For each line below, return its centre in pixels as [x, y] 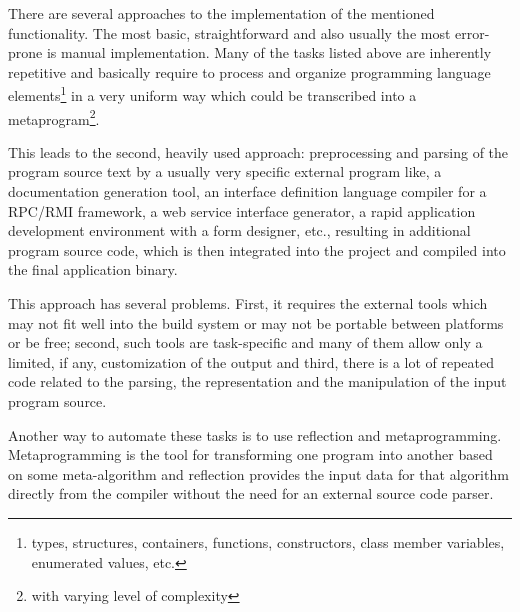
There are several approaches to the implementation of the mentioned [221, 13]
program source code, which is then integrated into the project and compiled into [257, 249]
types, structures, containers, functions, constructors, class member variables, [268, 541]
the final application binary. [93, 269]
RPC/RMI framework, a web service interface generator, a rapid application [242, 210]
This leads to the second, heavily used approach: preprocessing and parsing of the [258, 151]
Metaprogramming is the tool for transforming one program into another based [250, 454]
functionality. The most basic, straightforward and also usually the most [229, 32]
